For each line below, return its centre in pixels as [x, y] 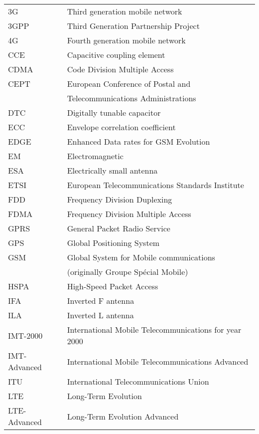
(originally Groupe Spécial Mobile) [128, 272]
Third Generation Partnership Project [133, 26]
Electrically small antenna [112, 170]
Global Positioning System [113, 243]
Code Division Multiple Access [120, 69]
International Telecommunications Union [138, 381]
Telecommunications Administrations [131, 98]
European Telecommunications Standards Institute [155, 185]
